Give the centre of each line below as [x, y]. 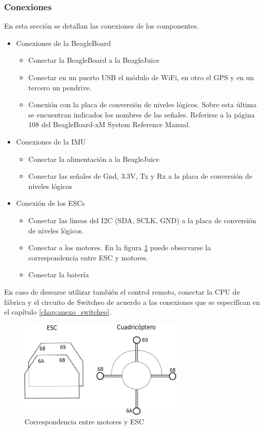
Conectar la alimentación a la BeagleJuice [94, 159]
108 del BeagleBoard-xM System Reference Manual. [109, 124]
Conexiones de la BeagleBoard [64, 43]
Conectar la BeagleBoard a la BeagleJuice [94, 60]
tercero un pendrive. [60, 87]
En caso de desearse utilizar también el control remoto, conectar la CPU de [122, 291]
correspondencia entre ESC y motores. [88, 257]
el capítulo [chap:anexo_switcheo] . [58, 312]
